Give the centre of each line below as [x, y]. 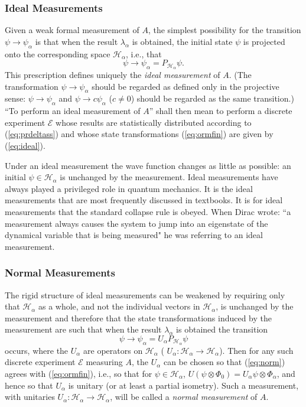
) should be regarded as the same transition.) [212, 98]
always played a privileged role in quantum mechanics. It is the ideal [129, 188]
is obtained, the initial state [182, 41]
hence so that [29, 385]
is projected [264, 41]
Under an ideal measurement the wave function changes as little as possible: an [148, 165]
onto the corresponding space [58, 53]
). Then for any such [256, 350]
